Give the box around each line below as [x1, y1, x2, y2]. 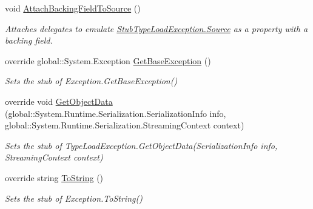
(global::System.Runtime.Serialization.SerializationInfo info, [5, 107, 226, 119]
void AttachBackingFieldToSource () [5, 2, 141, 14]
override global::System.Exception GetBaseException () [5, 54, 211, 67]
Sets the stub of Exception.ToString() [5, 191, 143, 204]
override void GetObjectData [5, 95, 113, 107]
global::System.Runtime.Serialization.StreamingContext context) [5, 119, 244, 131]
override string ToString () [5, 171, 104, 184]
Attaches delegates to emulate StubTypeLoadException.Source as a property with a [5, 22, 308, 35]
